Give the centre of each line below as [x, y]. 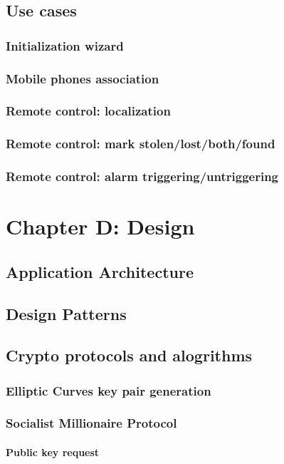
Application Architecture [100, 271]
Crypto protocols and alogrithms [129, 355]
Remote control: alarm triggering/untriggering [142, 176]
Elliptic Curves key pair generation [109, 390]
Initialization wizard [65, 45]
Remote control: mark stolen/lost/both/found [141, 144]
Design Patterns [66, 313]
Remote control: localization [88, 111]
